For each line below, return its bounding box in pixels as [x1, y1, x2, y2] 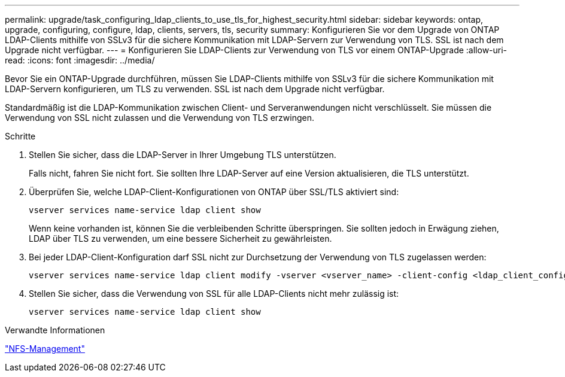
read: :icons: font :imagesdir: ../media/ [5, 55, 155, 65]
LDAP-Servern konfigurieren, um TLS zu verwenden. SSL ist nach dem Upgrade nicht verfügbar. [5, 84, 385, 94]
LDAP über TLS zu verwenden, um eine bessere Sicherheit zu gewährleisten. [29, 233, 332, 244]
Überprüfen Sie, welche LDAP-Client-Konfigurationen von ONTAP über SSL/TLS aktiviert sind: [29, 187, 399, 197]
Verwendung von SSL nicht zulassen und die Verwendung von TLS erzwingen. [5, 113, 314, 123]
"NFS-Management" [5, 343, 85, 354]
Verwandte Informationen [5, 325, 105, 335]
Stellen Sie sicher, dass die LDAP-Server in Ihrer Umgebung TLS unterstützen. [29, 150, 336, 160]
